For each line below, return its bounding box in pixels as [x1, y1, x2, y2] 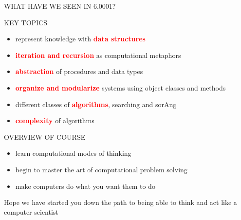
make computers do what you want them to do [15, 181, 155, 191]
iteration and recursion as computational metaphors [15, 50, 181, 60]
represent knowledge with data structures [15, 34, 146, 44]
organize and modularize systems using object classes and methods [15, 82, 226, 92]
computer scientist [4, 206, 58, 217]
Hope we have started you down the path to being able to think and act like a [4, 197, 237, 207]
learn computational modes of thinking [15, 148, 131, 158]
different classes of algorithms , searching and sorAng [15, 99, 177, 109]
